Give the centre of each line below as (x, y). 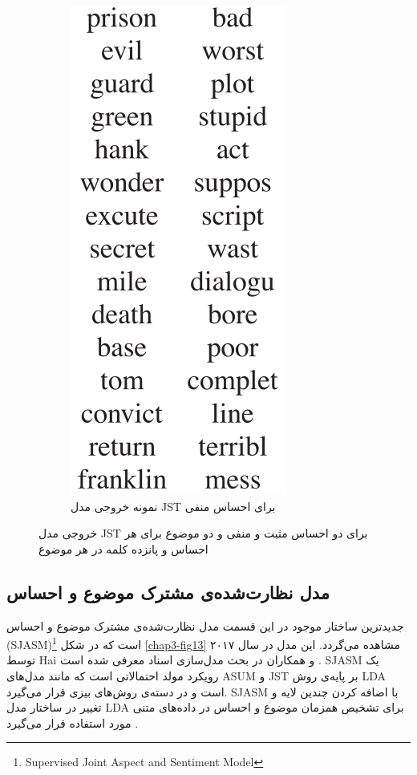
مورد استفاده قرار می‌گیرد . (73, 722)
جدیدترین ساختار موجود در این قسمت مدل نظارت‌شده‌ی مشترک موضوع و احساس (205, 625)
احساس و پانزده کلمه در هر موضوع (123, 548)
